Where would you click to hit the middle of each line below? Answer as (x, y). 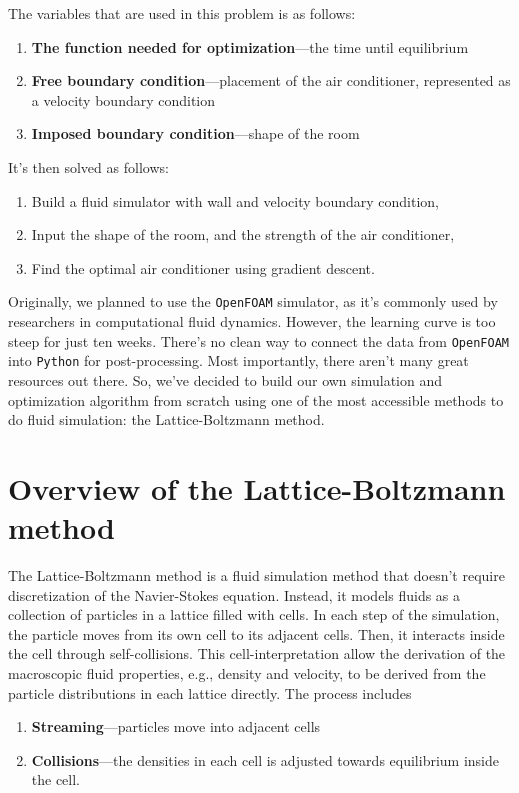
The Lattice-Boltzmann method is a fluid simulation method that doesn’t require (256, 575)
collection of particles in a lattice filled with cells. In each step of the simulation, (254, 614)
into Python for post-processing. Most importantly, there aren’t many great (238, 360)
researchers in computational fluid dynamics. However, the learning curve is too (252, 321)
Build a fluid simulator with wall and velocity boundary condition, (235, 200)
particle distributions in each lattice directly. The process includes (210, 692)
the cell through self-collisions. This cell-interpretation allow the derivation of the (257, 653)
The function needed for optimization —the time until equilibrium (250, 46)
